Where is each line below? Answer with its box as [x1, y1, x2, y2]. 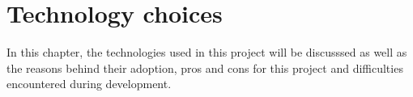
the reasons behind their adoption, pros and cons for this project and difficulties [6, 59, 403, 76]
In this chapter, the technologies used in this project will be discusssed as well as [6, 44, 407, 61]
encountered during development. [6, 75, 172, 92]
